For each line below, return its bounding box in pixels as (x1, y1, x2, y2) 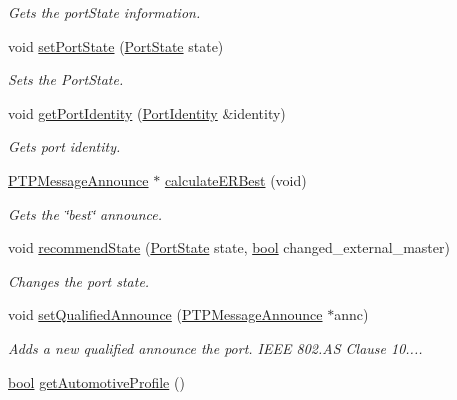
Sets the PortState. (8, 69, 124, 90)
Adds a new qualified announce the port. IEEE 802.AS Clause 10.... (8, 337, 423, 358)
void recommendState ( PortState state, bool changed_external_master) (8, 237, 450, 258)
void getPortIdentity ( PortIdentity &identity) (8, 102, 286, 123)
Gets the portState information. (8, 2, 201, 22)
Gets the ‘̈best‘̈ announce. (8, 203, 162, 224)
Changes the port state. (8, 270, 150, 291)
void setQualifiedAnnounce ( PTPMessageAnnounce (8, 304, 323, 325)
